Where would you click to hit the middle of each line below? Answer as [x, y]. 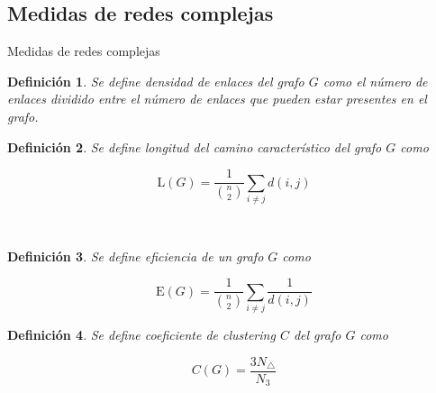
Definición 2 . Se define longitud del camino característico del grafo [195, 146]
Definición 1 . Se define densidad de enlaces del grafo [156, 81]
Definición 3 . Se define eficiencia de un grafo [136, 256]
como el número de [375, 81]
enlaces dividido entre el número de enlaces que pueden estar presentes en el [217, 99]
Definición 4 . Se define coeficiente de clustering [141, 334]
